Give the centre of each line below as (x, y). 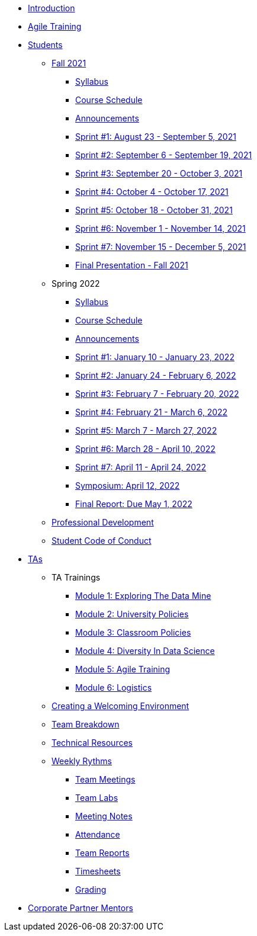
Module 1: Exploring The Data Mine (143, 596)
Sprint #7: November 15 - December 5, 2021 (161, 247)
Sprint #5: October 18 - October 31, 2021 (154, 210)
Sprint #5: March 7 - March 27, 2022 (146, 430)
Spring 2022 (76, 283)
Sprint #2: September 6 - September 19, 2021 (164, 155)
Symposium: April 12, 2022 (128, 485)
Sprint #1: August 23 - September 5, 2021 (156, 137)
